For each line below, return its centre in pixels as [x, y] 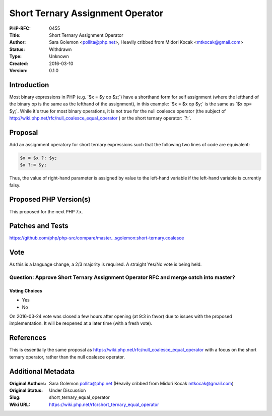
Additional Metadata [42, 371]
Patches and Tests [39, 226]
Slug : [15, 397]
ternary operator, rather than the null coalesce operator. [67, 357]
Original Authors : [28, 383]
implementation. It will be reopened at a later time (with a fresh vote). [81, 323]
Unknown [59, 56]
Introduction [29, 85]
